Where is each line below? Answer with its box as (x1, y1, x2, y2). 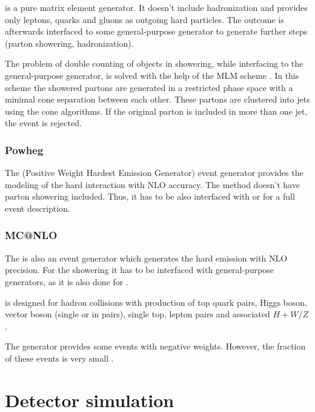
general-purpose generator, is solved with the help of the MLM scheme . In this (5, 69, 299, 81)
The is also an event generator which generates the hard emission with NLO (5, 251, 288, 264)
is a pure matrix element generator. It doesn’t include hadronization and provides (5, 1, 308, 13)
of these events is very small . (5, 351, 114, 364)
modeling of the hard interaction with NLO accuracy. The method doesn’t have (5, 178, 300, 191)
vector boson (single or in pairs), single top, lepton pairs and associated (5, 308, 270, 320)
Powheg (5, 142, 44, 157)
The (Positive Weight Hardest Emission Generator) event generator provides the (5, 166, 303, 179)
